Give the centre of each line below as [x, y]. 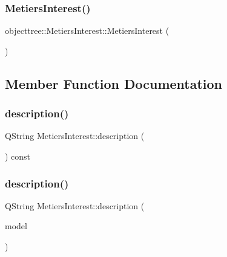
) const [18, 156]
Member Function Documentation [114, 83]
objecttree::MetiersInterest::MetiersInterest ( [87, 31]
